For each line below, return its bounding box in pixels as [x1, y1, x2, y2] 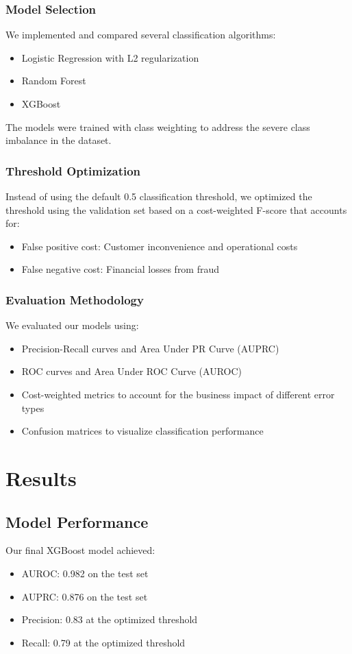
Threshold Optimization [5, 162, 141, 179]
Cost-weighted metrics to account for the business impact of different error [21, 387, 335, 401]
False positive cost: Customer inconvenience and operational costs [21, 239, 298, 253]
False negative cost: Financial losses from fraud [21, 262, 220, 276]
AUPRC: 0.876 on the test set [21, 589, 148, 603]
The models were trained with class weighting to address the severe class [5, 119, 310, 134]
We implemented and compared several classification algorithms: [5, 27, 276, 42]
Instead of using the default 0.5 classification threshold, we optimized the [5, 189, 312, 203]
